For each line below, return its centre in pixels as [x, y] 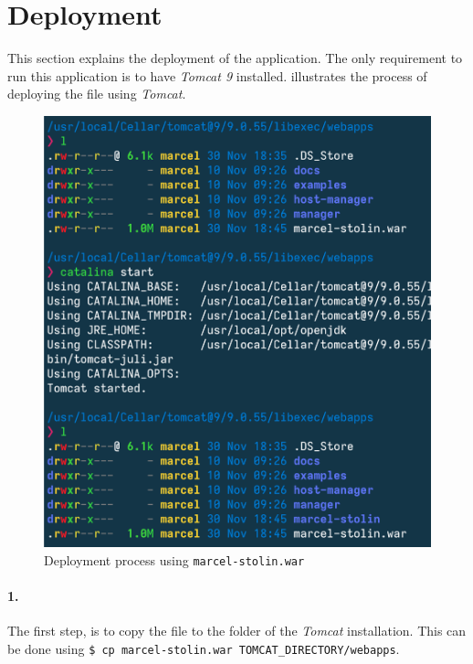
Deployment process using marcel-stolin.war [174, 559]
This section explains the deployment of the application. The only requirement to [235, 58]
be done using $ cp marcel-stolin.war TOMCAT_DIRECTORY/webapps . [204, 648]
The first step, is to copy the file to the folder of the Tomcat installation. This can [237, 631]
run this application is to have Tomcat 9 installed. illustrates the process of [217, 75]
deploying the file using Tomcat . [97, 94]
